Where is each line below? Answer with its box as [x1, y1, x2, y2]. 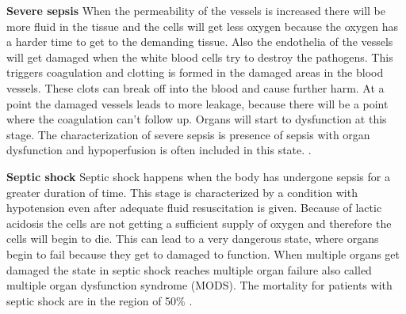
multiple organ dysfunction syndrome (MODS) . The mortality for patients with [6, 277, 393, 293]
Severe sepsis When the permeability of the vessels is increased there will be [6, 2, 386, 18]
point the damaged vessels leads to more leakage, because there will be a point [6, 95, 389, 112]
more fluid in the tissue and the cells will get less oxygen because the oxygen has [6, 17, 399, 34]
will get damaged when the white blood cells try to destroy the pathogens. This [6, 48, 393, 65]
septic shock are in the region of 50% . [6, 292, 193, 308]
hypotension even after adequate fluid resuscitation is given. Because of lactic [6, 199, 382, 216]
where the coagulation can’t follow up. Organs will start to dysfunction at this [6, 111, 387, 127]
